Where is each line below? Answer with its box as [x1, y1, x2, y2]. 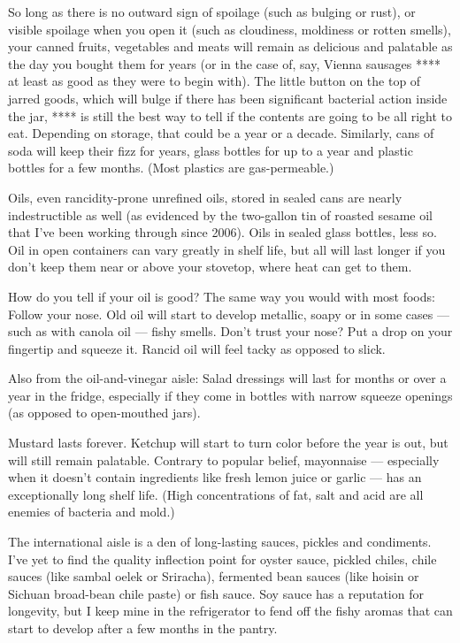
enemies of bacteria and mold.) [8, 502, 175, 521]
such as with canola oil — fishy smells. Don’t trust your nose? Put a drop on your [8, 322, 453, 341]
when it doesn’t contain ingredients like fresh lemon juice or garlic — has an [8, 468, 422, 486]
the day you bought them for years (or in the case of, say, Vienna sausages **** [8, 54, 441, 73]
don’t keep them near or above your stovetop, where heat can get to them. [8, 257, 412, 276]
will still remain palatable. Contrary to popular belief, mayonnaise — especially [8, 450, 440, 469]
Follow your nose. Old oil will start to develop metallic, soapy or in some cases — [8, 304, 449, 323]
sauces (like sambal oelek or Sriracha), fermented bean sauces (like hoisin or [8, 567, 419, 586]
